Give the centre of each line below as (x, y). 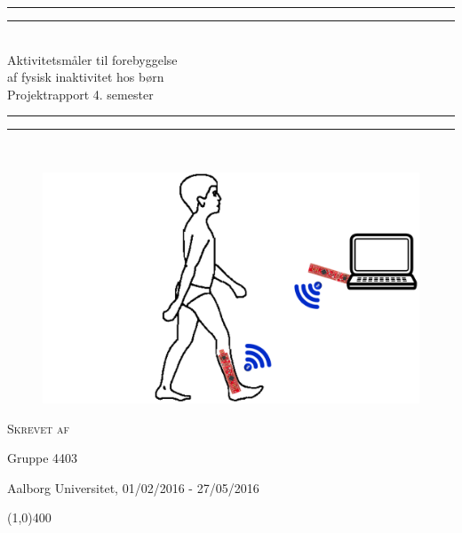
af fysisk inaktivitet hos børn (86, 77)
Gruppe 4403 (43, 458)
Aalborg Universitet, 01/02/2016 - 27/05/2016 (133, 487)
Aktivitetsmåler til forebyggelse (92, 59)
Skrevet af (38, 428)
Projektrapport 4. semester (80, 94)
